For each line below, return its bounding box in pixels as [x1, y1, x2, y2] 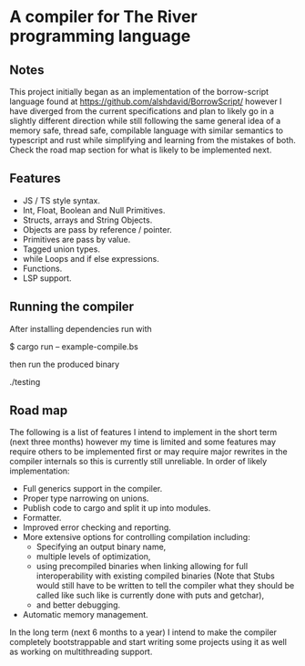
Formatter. [22, 513, 62, 524]
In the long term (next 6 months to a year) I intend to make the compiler [9, 627, 278, 638]
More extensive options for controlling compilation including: [22, 532, 250, 543]
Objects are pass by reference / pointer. [22, 224, 173, 234]
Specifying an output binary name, [36, 541, 167, 553]
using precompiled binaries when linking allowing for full [36, 561, 249, 572]
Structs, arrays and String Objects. [22, 214, 153, 225]
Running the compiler [9, 299, 135, 315]
